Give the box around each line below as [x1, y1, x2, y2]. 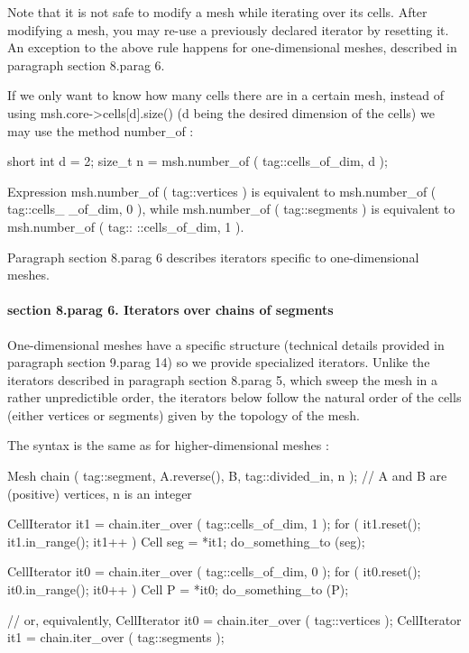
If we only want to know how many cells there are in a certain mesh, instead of [7, 86, 445, 105]
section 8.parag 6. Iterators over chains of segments [7, 300, 334, 319]
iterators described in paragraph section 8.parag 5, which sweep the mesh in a [7, 370, 437, 389]
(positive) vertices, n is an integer [7, 483, 192, 502]
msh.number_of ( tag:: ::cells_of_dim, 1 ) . [7, 216, 244, 235]
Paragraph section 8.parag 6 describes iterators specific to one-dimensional [7, 247, 419, 266]
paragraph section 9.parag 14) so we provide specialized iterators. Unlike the [7, 353, 430, 372]
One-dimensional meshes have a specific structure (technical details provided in [7, 335, 445, 354]
